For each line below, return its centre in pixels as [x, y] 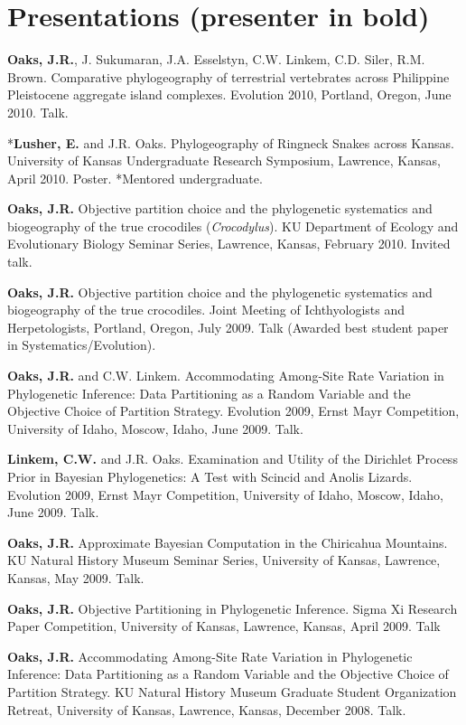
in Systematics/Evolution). [82, 345]
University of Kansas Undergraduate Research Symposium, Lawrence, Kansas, [224, 160]
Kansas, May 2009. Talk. [76, 577]
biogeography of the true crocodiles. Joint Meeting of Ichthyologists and [206, 310]
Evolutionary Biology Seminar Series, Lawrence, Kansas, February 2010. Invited [229, 244]
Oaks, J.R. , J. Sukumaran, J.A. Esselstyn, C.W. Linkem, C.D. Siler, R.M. [216, 59]
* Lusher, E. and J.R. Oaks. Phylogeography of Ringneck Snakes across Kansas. [231, 142]
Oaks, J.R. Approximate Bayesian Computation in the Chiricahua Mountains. [228, 542]
